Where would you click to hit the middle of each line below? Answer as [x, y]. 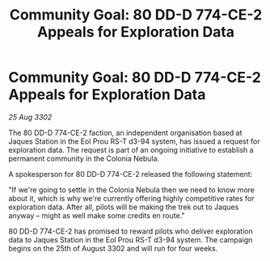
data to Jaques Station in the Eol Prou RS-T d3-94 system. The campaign [131, 239]
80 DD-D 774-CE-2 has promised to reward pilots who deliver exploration [131, 231]
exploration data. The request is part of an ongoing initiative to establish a [131, 149]
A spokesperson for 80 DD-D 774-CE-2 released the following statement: [131, 174]
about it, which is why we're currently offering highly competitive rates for [131, 198]
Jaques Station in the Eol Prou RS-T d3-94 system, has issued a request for [134, 141]
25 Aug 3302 [30, 117]
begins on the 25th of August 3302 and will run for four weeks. [113, 248]
